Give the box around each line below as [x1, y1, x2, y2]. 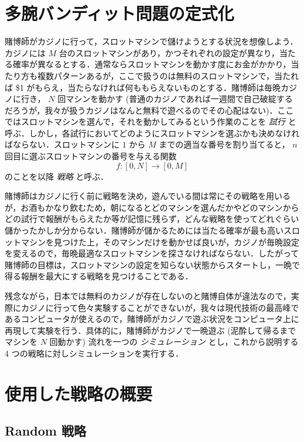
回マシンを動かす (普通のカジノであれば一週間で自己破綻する [57, 92, 293, 105]
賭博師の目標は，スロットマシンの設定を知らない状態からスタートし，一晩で [5, 258, 300, 270]
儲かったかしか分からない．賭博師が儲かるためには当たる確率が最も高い [5, 224, 283, 237]
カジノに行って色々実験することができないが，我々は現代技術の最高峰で [21, 301, 299, 313]
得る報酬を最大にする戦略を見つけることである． [5, 270, 193, 282]
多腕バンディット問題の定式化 [5, 1, 234, 25]
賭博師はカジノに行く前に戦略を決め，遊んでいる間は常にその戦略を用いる [5, 190, 291, 202]
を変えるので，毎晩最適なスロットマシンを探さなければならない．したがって [5, 247, 299, 259]
